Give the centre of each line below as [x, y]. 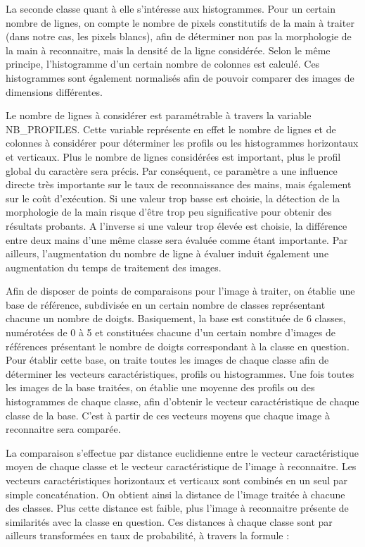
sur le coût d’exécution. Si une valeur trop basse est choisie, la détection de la [173, 198]
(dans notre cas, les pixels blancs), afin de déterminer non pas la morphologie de [179, 36]
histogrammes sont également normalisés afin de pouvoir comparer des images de [180, 77]
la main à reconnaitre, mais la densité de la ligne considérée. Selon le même [168, 50]
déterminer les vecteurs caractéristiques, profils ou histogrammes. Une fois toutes [180, 373]
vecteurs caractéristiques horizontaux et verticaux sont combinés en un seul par [177, 480]
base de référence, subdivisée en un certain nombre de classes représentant [166, 304]
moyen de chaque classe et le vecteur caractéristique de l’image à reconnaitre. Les [181, 466]
